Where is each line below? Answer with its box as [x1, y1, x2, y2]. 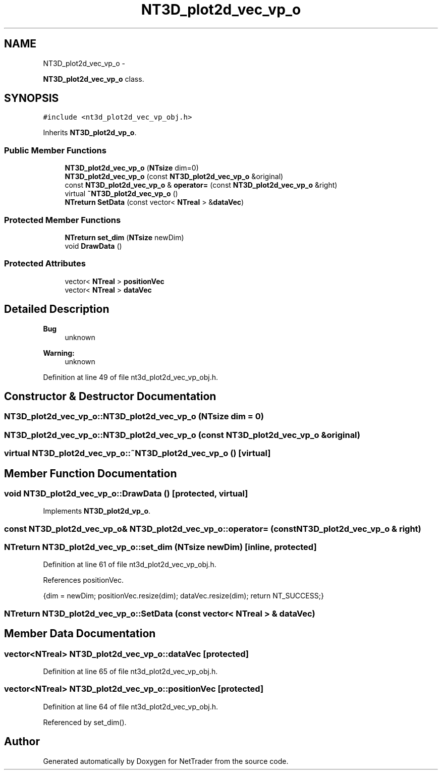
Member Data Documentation [4, 627, 156, 640]
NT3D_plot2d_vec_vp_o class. [43, 74, 144, 83]
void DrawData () [65, 241, 122, 250]
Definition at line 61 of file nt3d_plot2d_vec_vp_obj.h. [43, 560, 216, 569]
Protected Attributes [4, 258, 86, 269]
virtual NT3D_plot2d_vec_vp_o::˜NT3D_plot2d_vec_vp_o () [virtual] [4, 448, 271, 459]
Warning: [43, 348, 75, 357]
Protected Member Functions [4, 214, 121, 225]
